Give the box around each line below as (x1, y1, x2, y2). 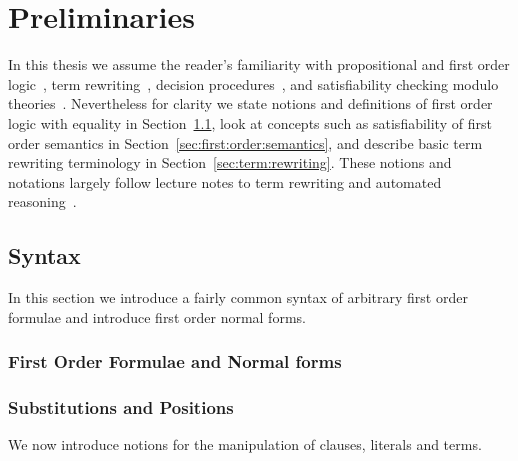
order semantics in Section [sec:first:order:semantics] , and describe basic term (8, 132, 483, 153)
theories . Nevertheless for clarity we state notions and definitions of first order (8, 93, 493, 114)
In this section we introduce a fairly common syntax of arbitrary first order (8, 287, 468, 308)
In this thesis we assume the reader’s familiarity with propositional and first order (8, 54, 510, 75)
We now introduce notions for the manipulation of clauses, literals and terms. (8, 434, 482, 455)
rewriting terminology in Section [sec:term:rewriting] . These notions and (8, 152, 452, 173)
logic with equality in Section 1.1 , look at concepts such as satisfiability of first (8, 112, 492, 133)
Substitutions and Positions (8, 395, 234, 420)
